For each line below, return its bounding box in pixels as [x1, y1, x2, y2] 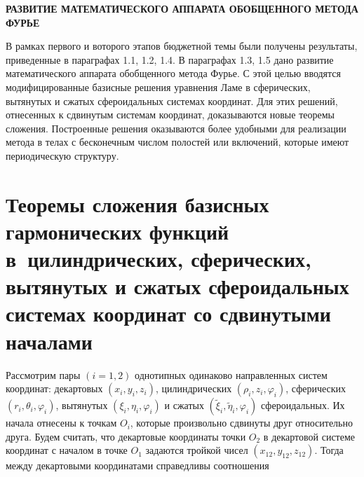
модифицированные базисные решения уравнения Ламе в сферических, [6, 79, 311, 94]
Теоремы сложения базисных [6, 189, 269, 218]
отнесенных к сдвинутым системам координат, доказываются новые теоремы [6, 107, 335, 122]
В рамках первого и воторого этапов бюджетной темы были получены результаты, [6, 39, 358, 53]
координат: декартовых [6, 381, 103, 396]
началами [6, 326, 93, 355]
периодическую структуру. [6, 148, 119, 163]
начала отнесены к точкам [6, 415, 117, 430]
